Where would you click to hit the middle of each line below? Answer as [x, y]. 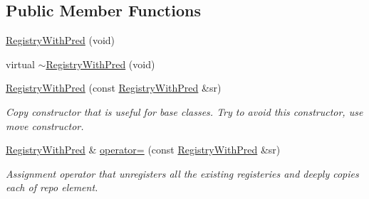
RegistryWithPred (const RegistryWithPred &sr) [114, 88]
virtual [20, 64]
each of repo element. [52, 187]
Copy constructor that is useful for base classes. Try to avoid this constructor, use [184, 111]
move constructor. [45, 125]
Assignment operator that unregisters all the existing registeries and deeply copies [182, 173]
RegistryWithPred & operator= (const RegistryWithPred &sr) [143, 150]
